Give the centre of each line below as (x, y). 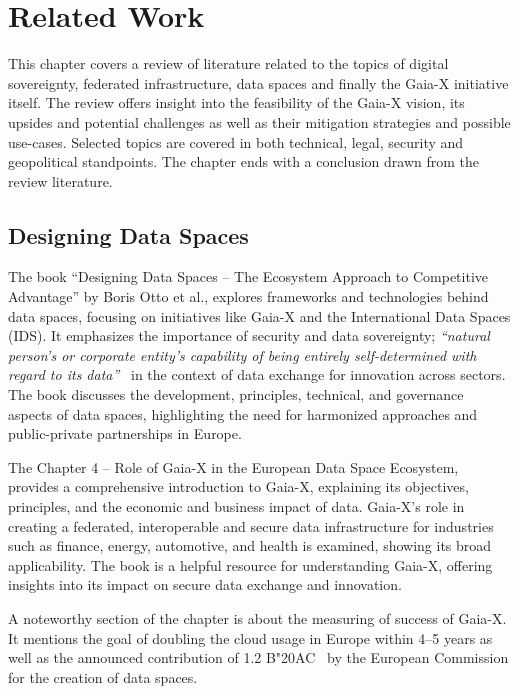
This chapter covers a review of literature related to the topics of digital (228, 63)
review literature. (60, 180)
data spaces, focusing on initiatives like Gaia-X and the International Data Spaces (259, 315)
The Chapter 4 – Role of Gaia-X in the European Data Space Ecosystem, (233, 466)
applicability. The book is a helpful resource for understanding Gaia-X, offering (250, 564)
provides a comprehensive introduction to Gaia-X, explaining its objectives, (238, 486)
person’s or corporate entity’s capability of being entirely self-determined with (242, 354)
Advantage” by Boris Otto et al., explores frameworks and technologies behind (248, 296)
